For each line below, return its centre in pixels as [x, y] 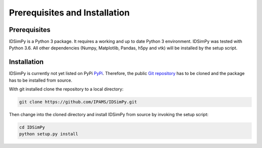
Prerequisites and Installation [69, 13]
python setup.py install [49, 134]
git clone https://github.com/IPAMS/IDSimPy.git [78, 102]
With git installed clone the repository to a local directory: [66, 89]
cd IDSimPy [32, 127]
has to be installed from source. [41, 80]
